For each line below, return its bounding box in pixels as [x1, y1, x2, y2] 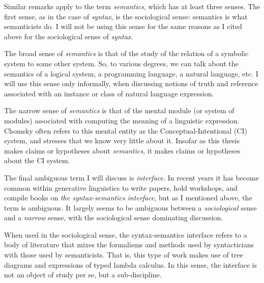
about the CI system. [4, 155, 70, 166]
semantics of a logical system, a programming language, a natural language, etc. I [4, 68, 258, 79]
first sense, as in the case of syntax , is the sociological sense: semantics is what [4, 11, 248, 21]
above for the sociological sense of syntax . [4, 31, 133, 41]
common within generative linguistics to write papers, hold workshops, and [4, 182, 238, 193]
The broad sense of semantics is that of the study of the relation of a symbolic [4, 48, 249, 59]
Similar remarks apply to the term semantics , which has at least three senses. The [4, 1, 260, 11]
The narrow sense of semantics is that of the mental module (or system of [4, 105, 234, 116]
